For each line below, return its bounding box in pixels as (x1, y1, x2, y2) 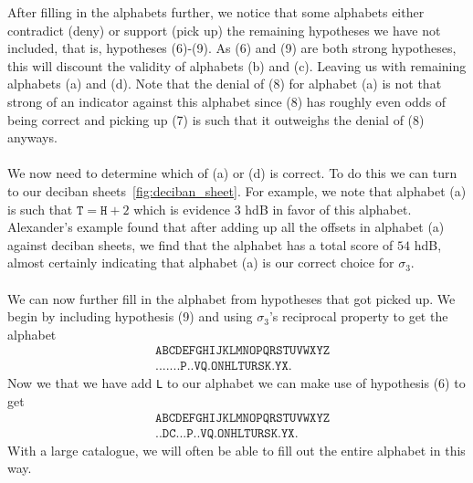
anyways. (7, 128, 58, 147)
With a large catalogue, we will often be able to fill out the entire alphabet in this (7, 440, 466, 459)
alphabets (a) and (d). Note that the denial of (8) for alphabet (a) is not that (7, 74, 442, 93)
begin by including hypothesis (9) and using (7, 307, 253, 326)
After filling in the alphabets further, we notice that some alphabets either (7, 3, 425, 21)
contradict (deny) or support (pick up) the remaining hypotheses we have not (7, 20, 441, 39)
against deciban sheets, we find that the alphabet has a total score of (7, 235, 394, 254)
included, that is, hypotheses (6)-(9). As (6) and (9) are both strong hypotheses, (7, 38, 457, 58)
